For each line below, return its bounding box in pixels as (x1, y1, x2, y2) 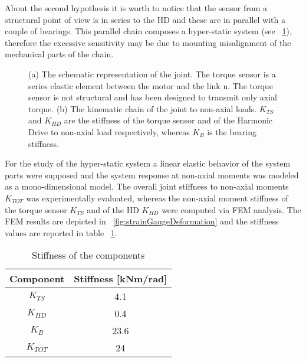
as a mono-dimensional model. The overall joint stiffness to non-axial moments (5, 180, 289, 193)
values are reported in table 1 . (5, 226, 117, 239)
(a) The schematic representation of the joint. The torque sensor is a (28, 67, 276, 80)
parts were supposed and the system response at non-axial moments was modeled (5, 168, 299, 181)
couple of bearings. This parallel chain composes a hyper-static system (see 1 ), (5, 25, 292, 37)
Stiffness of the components (32, 248, 145, 262)
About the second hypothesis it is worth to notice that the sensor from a (5, 2, 268, 14)
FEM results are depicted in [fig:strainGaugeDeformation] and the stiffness (5, 215, 279, 227)
